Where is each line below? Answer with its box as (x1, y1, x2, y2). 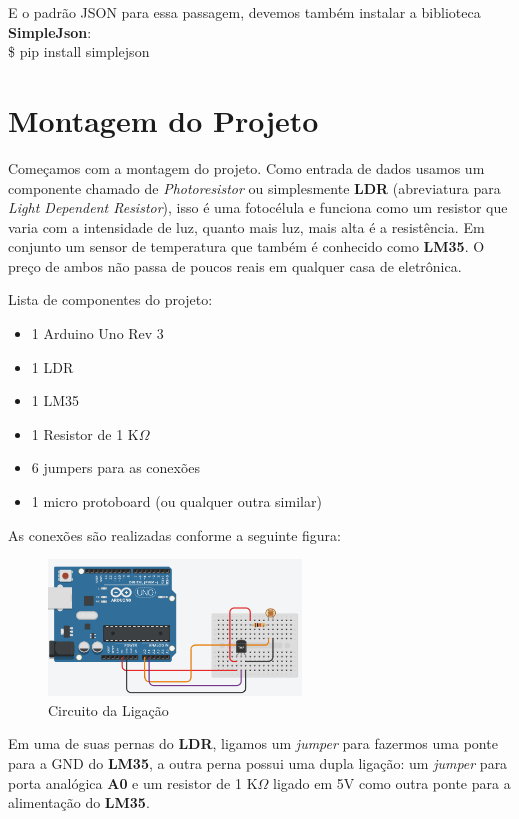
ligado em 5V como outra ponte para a (273, 772, 511, 793)
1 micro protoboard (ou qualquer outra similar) (31, 491, 322, 512)
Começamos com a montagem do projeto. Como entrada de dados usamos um (8, 157, 485, 178)
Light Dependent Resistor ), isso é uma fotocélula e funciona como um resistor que (8, 197, 508, 218)
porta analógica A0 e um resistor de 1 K (8, 772, 258, 793)
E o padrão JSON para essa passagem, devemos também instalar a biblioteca (8, 2, 481, 22)
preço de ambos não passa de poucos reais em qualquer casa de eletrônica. (8, 255, 462, 276)
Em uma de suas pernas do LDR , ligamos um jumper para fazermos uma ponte (8, 733, 498, 754)
